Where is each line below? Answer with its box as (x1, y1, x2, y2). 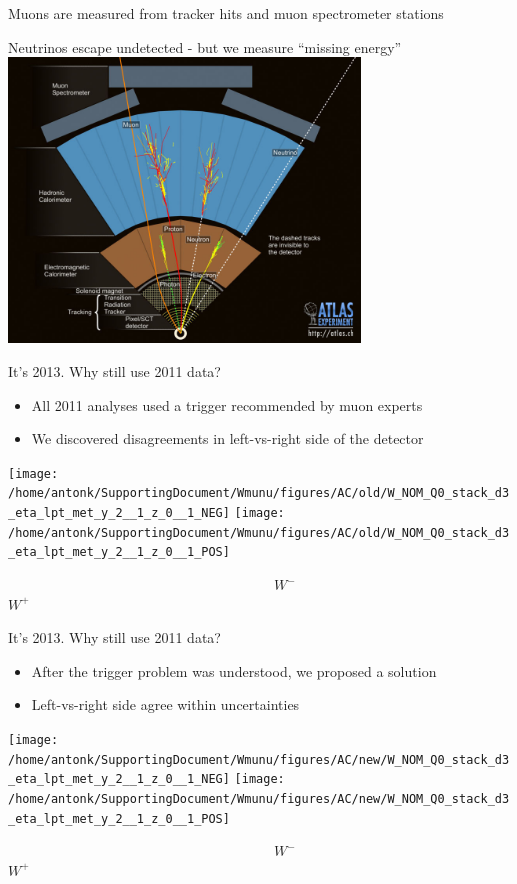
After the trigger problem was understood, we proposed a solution (31, 660, 437, 681)
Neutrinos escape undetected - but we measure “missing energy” (8, 36, 402, 57)
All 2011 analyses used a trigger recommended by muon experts (31, 394, 423, 415)
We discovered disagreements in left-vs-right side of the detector (31, 428, 424, 449)
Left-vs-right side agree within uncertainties (31, 694, 300, 715)
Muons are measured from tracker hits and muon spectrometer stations (8, 3, 444, 23)
